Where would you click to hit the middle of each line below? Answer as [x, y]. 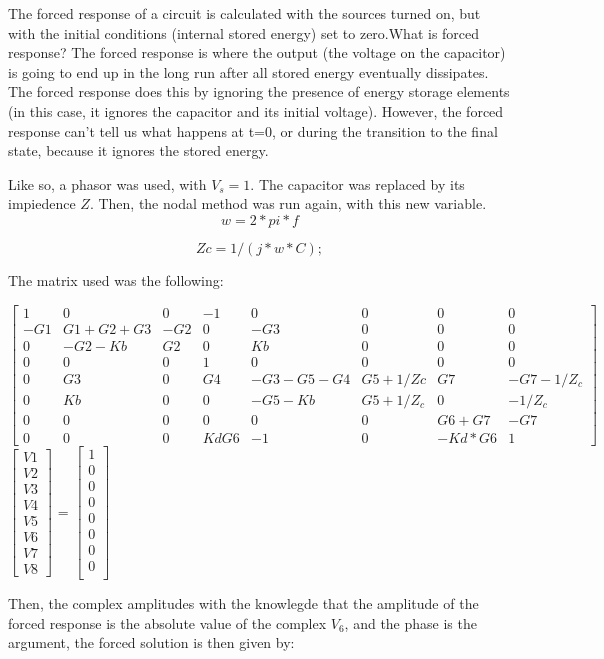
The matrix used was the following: [116, 279]
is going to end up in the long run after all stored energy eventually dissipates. [248, 71]
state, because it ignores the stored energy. [138, 150]
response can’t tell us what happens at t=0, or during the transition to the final [253, 130]
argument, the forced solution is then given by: [151, 642]
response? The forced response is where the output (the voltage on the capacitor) [257, 52]
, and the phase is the [410, 622]
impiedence [42, 203]
